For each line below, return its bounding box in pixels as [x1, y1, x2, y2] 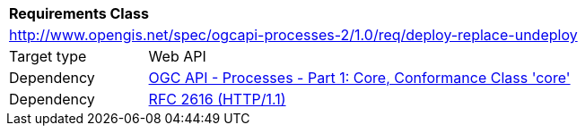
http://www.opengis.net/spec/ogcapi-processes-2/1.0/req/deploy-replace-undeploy [9, 26, 578, 44]
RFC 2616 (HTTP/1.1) [148, 90, 286, 108]
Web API [148, 47, 206, 65]
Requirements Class [9, 4, 149, 22]
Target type [9, 47, 87, 65]
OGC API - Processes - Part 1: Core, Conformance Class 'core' [148, 69, 571, 87]
